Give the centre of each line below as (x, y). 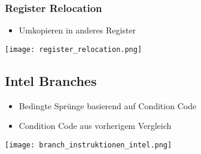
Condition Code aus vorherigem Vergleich (95, 126)
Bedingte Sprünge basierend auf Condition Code (108, 105)
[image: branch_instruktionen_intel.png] (89, 145)
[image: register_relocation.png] (74, 49)
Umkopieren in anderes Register (77, 30)
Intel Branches (51, 80)
